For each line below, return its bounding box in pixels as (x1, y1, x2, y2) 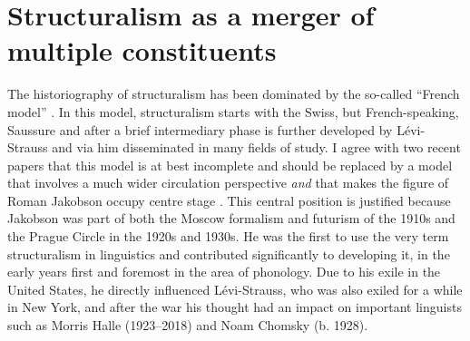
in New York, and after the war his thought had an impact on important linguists (7, 297, 462, 317)
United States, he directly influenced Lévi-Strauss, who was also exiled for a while (7, 279, 463, 298)
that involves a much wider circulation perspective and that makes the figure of (7, 173, 449, 192)
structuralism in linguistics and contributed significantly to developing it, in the (7, 244, 450, 263)
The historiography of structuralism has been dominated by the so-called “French (7, 84, 460, 103)
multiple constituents (7, 32, 277, 69)
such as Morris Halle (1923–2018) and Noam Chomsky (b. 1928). (7, 316, 368, 335)
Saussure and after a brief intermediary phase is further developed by (7, 120, 393, 139)
